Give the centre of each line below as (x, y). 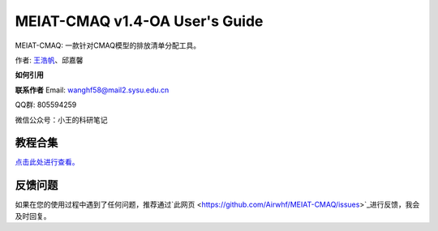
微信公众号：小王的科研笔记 (61, 120)
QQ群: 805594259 (46, 105)
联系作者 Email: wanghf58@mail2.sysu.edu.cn (92, 90)
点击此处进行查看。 (47, 162)
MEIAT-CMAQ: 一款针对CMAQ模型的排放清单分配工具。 (108, 45)
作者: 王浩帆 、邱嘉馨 (49, 60)
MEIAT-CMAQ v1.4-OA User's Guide (139, 21)
